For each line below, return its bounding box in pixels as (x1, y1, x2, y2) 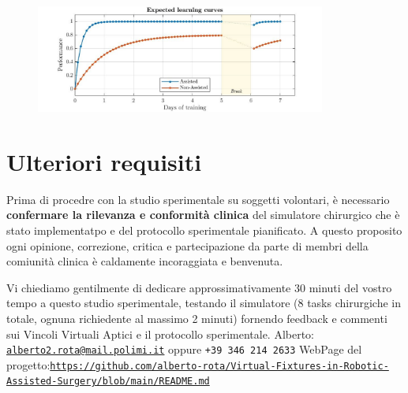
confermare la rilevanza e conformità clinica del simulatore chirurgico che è (6, 206, 400, 223)
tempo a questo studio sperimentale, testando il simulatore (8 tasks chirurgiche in (6, 295, 402, 311)
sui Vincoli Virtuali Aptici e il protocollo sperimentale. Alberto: (6, 325, 315, 342)
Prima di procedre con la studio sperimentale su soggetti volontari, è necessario (6, 191, 390, 207)
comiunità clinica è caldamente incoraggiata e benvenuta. (6, 253, 283, 269)
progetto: (6, 356, 51, 373)
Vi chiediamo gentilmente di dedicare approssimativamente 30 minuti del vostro (6, 279, 392, 295)
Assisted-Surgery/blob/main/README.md (6, 376, 210, 387)
